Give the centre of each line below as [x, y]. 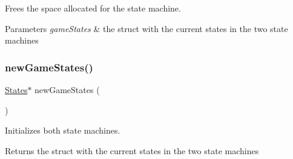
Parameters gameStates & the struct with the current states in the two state [146, 28]
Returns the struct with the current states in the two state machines [132, 150]
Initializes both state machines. [63, 130]
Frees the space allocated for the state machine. [93, 8]
